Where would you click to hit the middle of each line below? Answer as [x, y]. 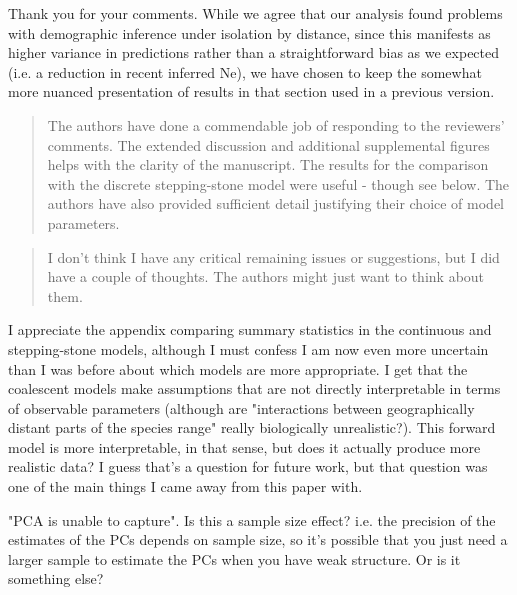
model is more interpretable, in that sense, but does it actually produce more [244, 446]
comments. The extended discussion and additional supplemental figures [268, 144]
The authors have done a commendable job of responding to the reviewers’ [276, 124]
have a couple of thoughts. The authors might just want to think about [266, 276]
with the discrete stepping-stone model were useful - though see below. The [278, 183]
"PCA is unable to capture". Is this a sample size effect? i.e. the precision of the [252, 519]
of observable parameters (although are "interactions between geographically [241, 407]
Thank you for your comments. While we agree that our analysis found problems [255, 13]
